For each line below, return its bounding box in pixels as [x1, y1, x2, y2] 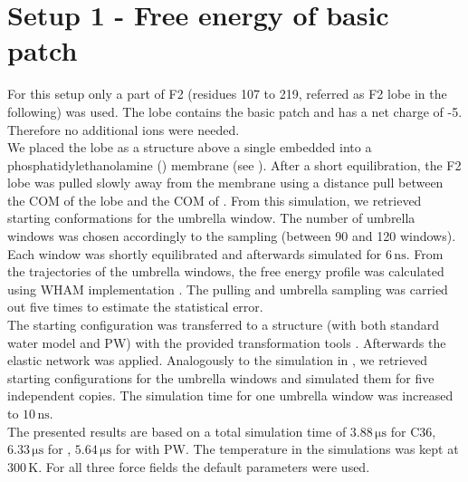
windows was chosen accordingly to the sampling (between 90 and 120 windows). [7, 227, 456, 246]
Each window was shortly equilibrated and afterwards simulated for [7, 244, 382, 263]
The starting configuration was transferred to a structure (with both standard [7, 315, 440, 334]
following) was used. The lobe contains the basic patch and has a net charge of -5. [7, 101, 463, 120]
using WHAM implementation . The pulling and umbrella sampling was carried [7, 279, 448, 298]
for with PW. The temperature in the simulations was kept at [115, 439, 459, 458]
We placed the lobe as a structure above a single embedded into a [7, 138, 372, 157]
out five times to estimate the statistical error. [7, 297, 263, 316]
